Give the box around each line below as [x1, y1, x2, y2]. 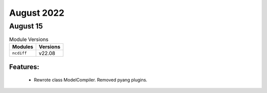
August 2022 [9, 7, 64, 18]
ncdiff [12, 51, 27, 56]
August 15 [9, 22, 43, 31]
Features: [9, 63, 40, 71]
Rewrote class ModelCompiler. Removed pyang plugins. [34, 77, 148, 83]
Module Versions [9, 36, 49, 43]
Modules [12, 43, 34, 50]
